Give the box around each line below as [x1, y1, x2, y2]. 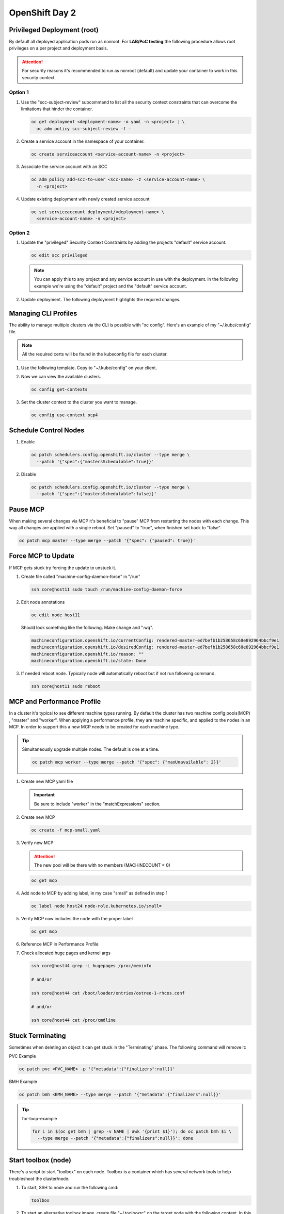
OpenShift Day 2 [9, 7, 76, 18]
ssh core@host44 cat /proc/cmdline [31, 1017, 116, 1023]
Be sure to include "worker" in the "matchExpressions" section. [34, 801, 161, 807]
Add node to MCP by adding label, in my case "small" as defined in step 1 [21, 890, 168, 896]
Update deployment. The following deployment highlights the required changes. [21, 297, 181, 303]
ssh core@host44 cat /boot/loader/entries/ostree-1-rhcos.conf [31, 990, 185, 995]
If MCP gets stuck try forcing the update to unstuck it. [9, 565, 116, 571]
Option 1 [9, 89, 29, 96]
